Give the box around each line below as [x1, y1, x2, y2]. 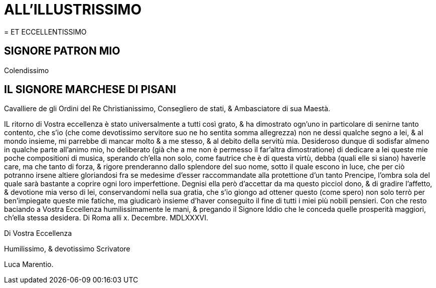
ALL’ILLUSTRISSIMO [4, 1, 141, 18]
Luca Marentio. [4, 260, 54, 269]
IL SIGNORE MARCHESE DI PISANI [4, 83, 176, 96]
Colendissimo [4, 66, 49, 75]
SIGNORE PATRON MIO [4, 45, 120, 58]
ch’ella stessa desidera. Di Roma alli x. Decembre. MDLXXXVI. [4, 213, 208, 222]
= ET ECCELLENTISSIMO [4, 27, 87, 36]
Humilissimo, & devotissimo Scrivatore [4, 244, 130, 253]
